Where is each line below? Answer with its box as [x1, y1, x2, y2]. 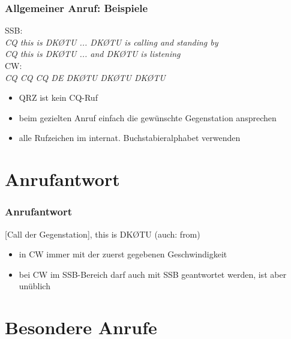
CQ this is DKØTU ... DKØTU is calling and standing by [5, 35, 218, 48]
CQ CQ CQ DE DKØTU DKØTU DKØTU [5, 71, 166, 83]
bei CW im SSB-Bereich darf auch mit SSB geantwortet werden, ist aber [19, 268, 287, 280]
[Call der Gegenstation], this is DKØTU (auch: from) [5, 227, 200, 240]
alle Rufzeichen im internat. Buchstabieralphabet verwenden [19, 131, 241, 144]
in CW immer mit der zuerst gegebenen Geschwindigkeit [19, 248, 227, 260]
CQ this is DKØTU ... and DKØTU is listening [5, 47, 181, 60]
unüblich [19, 280, 50, 292]
